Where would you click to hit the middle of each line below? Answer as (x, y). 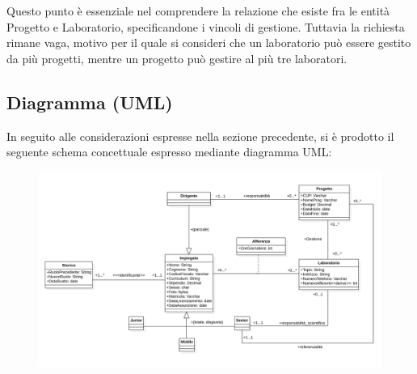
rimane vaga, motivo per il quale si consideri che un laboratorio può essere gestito (209, 42)
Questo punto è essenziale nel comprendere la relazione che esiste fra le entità (198, 11)
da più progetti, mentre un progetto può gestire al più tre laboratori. (177, 58)
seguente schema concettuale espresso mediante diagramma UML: (169, 152)
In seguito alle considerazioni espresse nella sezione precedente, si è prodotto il (200, 136)
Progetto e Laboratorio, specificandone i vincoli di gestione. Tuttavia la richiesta (206, 26)
